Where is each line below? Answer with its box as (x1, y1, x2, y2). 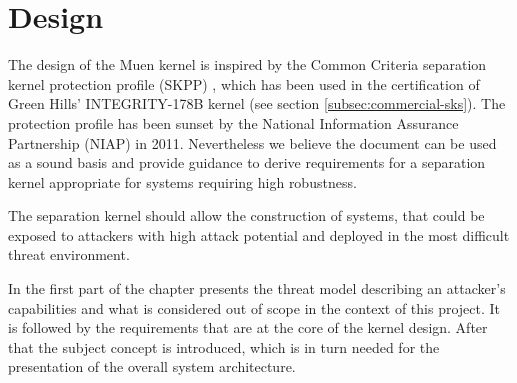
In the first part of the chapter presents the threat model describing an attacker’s (8, 278, 506, 299)
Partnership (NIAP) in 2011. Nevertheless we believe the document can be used (8, 132, 497, 153)
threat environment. (8, 244, 130, 265)
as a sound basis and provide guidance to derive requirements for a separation (8, 152, 486, 173)
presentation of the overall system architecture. (8, 356, 296, 377)
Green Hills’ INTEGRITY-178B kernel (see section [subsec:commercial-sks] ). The (8, 93, 506, 114)
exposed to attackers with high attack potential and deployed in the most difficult (8, 224, 510, 245)
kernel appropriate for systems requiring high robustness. (8, 171, 357, 192)
